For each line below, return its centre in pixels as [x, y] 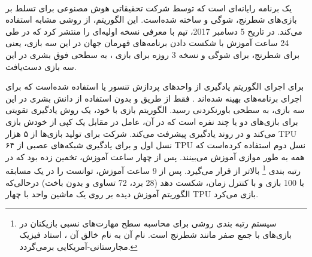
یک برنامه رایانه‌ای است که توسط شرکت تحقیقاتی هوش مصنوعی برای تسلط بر [149, 7]
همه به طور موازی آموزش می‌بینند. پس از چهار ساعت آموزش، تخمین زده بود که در [155, 156]
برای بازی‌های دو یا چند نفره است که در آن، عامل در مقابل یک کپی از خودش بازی [152, 121]
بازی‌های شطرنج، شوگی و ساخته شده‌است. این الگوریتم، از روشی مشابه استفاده [151, 19]
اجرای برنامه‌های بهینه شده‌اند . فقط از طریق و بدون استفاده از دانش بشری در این [154, 98]
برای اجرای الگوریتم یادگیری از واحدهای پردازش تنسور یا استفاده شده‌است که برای [155, 86]
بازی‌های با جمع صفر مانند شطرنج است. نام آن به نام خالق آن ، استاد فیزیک [155, 235]
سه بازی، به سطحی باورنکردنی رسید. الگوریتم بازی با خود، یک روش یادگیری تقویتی [155, 110]
